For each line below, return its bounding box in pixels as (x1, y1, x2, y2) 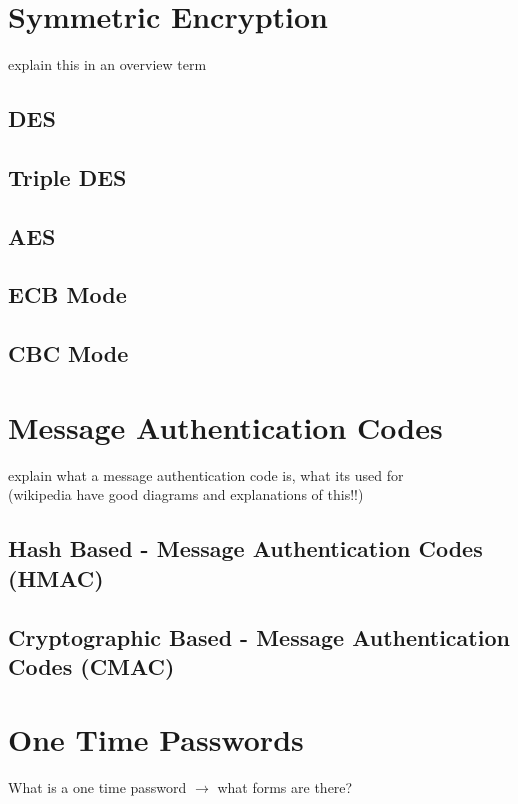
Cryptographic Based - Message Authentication (8, 621, 510, 652)
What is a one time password (8, 777, 187, 798)
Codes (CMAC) (8, 650, 175, 681)
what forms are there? (217, 777, 353, 798)
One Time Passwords (8, 719, 304, 760)
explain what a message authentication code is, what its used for (8, 464, 404, 485)
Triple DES (8, 161, 127, 192)
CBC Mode (8, 338, 129, 369)
